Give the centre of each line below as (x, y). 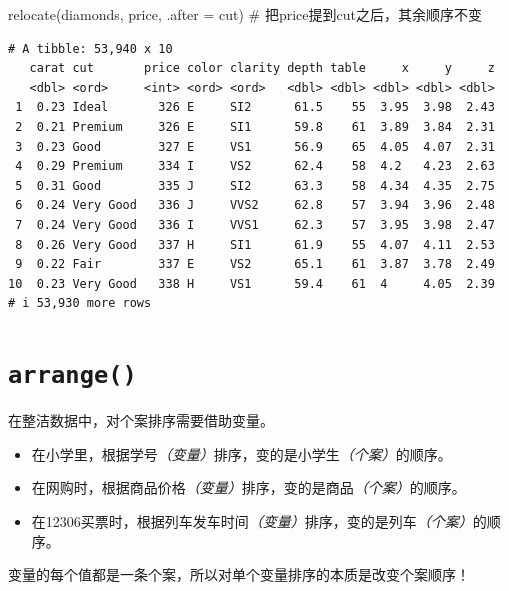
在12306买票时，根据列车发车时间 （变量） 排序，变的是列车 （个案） (252, 520)
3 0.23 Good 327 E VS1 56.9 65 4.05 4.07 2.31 (255, 146)
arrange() (72, 375)
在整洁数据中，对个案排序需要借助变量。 (141, 420)
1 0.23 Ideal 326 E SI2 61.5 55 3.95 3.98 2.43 (255, 107)
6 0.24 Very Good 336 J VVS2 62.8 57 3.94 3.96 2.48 (255, 205)
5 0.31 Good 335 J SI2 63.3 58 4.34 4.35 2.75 (255, 185)
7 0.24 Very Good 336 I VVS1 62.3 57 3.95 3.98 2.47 (255, 224)
